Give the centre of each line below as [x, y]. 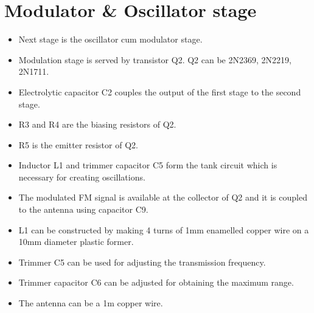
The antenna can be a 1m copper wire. [91, 303]
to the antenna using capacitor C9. [83, 209]
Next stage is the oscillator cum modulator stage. [110, 39]
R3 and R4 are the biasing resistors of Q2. [97, 124]
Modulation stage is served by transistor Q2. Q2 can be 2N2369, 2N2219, [155, 59]
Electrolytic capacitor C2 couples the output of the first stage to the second [160, 91]
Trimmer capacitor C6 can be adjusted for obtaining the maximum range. [156, 282]
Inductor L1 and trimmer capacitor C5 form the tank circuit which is [148, 165]
